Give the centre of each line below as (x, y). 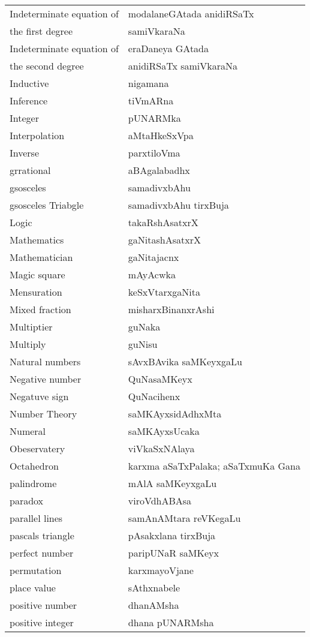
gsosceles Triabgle (47, 205)
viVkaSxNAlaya (161, 448)
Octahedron (34, 466)
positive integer (42, 622)
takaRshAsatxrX (163, 222)
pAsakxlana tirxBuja (172, 535)
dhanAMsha (154, 605)
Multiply (28, 344)
